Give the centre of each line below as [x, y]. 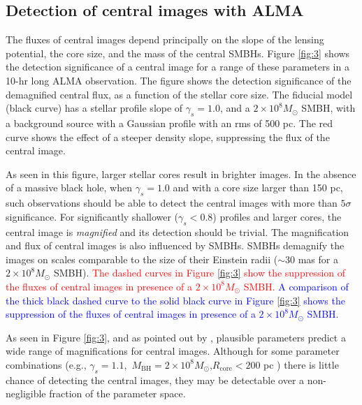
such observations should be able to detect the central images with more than [172, 203]
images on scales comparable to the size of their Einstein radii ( [142, 259]
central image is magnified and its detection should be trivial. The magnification [178, 231]
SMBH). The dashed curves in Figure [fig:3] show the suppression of [200, 273]
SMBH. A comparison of [296, 286]
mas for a [318, 259]
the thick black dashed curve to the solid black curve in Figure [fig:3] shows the [175, 300]
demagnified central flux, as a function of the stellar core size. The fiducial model [179, 94]
